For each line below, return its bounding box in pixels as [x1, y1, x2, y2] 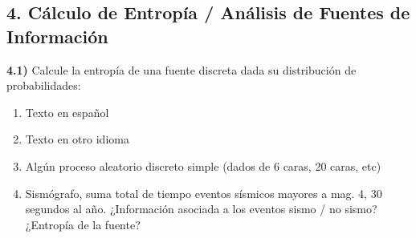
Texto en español [25, 103, 109, 120]
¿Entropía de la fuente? [25, 216, 141, 232]
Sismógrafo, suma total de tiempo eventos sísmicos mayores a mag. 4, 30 [25, 184, 382, 201]
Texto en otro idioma [25, 131, 129, 147]
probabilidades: [6, 77, 81, 94]
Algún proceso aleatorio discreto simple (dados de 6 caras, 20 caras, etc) [25, 157, 381, 174]
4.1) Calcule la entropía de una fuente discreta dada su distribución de [6, 61, 357, 78]
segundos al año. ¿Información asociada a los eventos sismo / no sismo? [25, 200, 377, 217]
